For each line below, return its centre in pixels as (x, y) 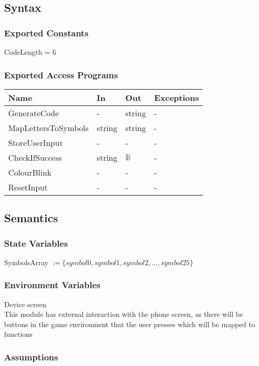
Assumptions (31, 357)
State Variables (36, 243)
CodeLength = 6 (30, 52)
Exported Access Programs (61, 74)
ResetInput (28, 187)
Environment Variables (52, 285)
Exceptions (176, 97)
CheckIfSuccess (35, 157)
